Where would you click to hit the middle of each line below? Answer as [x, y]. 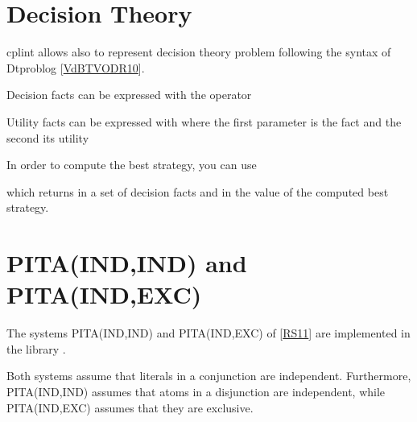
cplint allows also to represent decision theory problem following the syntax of [199, 52]
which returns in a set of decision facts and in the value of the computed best [198, 191]
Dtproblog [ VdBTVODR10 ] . [76, 67]
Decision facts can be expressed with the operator [129, 95]
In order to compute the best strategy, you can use [132, 165]
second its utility [48, 137]
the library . [36, 348]
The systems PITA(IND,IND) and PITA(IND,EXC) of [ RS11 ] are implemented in [208, 333]
